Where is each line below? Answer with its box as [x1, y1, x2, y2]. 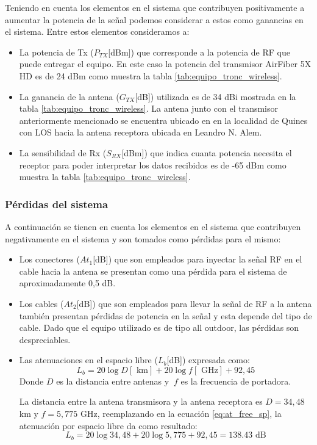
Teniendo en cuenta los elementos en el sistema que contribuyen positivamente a [5, 1, 305, 13]
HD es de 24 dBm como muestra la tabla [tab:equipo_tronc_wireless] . [19, 69, 282, 82]
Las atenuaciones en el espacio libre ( [19, 353, 158, 366]
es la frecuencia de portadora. [180, 374, 291, 387]
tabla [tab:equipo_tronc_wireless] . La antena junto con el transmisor [19, 102, 279, 115]
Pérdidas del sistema [5, 196, 109, 211]
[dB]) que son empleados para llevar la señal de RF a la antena [76, 297, 312, 309]
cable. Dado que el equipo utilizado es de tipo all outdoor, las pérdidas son [19, 321, 299, 334]
